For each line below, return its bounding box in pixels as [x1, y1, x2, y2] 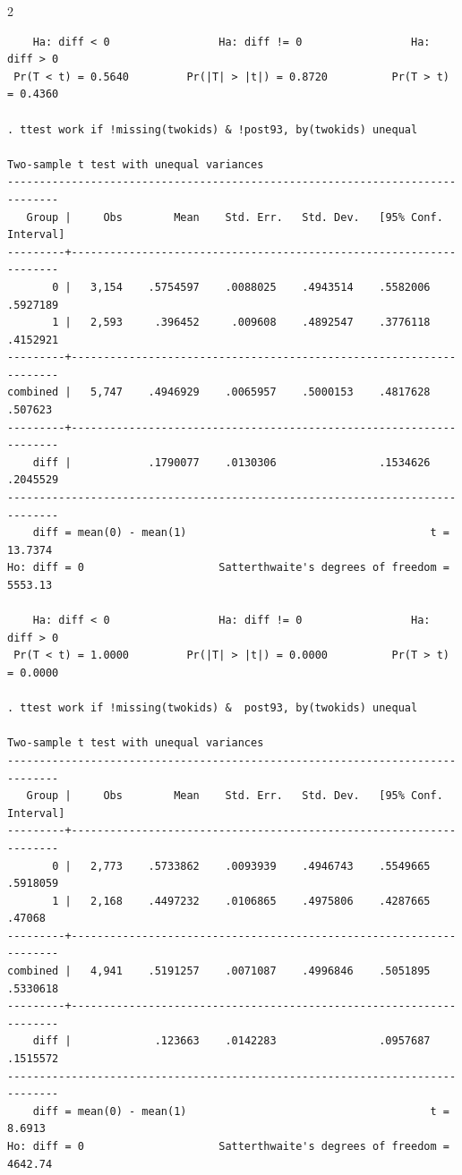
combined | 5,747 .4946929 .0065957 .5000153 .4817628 [7, 386, 431, 399]
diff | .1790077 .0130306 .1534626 [32, 456, 431, 469]
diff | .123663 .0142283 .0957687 [32, 1035, 431, 1048]
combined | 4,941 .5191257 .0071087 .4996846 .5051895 [7, 965, 431, 978]
